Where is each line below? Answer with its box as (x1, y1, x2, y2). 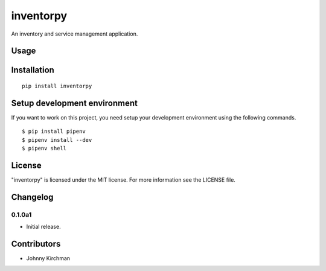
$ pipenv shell (22, 145, 67, 152)
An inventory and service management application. (11, 30, 138, 37)
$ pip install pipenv (22, 128, 86, 135)
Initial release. (26, 223, 61, 231)
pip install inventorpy (22, 82, 92, 89)
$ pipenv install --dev (22, 136, 92, 143)
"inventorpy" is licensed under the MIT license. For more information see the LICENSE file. (11, 176, 235, 183)
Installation (11, 65, 54, 75)
